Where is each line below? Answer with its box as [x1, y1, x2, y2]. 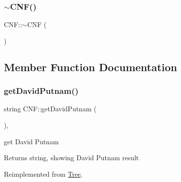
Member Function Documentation [4, 59, 178, 74]
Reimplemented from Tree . [4, 168, 83, 179]
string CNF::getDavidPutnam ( [4, 104, 97, 114]
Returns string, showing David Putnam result [4, 152, 139, 163]
